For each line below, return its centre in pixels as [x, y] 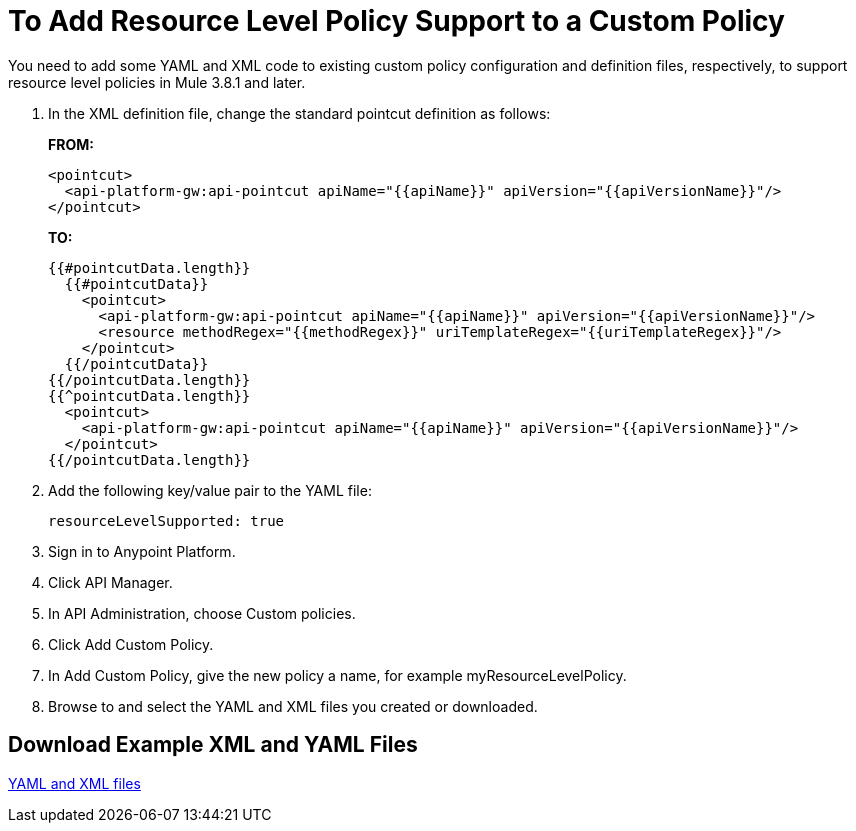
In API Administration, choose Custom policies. [202, 613]
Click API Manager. [110, 582]
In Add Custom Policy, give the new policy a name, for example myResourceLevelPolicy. [337, 675]
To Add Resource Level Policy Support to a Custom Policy [396, 21]
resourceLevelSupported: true [166, 520]
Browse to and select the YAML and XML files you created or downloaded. [293, 706]
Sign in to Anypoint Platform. [142, 551]
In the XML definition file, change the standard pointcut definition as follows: [299, 113]
